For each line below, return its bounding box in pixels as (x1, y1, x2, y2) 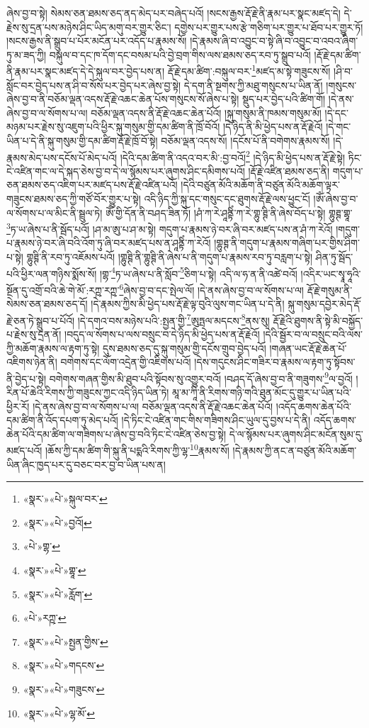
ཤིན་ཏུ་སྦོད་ (315, 250, 353, 264)
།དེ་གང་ (326, 119, 351, 134)
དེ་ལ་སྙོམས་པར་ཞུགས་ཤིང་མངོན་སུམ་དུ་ (229, 426, 363, 441)
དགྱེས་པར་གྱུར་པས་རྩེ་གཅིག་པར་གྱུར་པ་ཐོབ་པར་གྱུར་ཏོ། (174, 19, 363, 34)
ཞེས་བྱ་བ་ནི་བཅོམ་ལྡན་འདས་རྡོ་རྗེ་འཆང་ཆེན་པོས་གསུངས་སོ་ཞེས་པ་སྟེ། (6, 91, 239, 106)
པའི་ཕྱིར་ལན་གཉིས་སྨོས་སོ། (6, 266, 97, 281)
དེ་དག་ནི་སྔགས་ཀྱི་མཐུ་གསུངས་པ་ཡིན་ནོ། (183, 77, 323, 92)
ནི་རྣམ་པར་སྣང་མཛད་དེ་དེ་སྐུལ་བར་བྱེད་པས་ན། (6, 64, 165, 79)
